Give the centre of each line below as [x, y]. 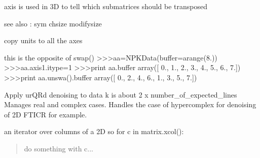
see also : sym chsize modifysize [53, 23]
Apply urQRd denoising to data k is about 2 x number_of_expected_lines [121, 94]
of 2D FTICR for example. [46, 114]
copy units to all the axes [43, 40]
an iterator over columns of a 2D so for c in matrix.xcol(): [94, 131]
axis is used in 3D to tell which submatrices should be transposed [106, 6]
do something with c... [59, 148]
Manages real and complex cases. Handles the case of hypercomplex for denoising [130, 104]
